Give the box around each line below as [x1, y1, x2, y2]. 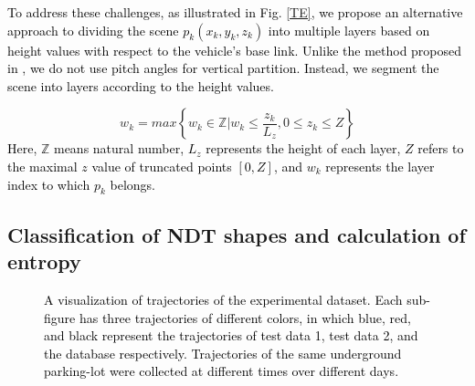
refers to [417, 139, 464, 158]
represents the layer [325, 156, 435, 175]
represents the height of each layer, [206, 139, 401, 158]
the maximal [7, 156, 78, 175]
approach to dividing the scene [7, 20, 179, 39]
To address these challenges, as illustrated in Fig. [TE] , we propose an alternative [7, 3, 463, 21]
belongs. [110, 174, 155, 193]
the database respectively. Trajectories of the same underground [44, 343, 402, 362]
